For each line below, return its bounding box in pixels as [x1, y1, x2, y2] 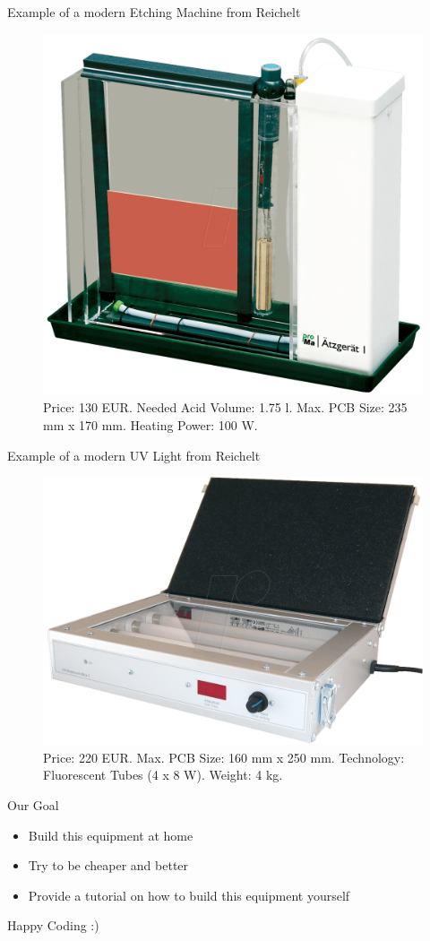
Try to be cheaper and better [28, 856, 189, 875]
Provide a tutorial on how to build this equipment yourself [28, 885, 350, 904]
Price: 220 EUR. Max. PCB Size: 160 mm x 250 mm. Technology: [43, 747, 405, 766]
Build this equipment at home [28, 825, 193, 844]
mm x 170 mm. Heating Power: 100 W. [43, 416, 258, 435]
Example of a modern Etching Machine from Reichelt [7, 3, 301, 21]
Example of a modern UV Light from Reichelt [7, 445, 261, 464]
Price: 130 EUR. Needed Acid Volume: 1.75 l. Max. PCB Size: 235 [43, 398, 408, 417]
